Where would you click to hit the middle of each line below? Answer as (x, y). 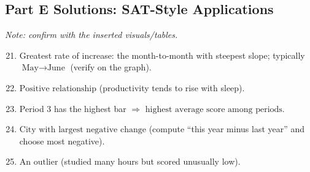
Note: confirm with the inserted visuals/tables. (91, 35)
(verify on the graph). (111, 67)
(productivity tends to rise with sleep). (172, 87)
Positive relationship (58, 88)
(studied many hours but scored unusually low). (151, 161)
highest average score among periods (214, 109)
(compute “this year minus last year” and (227, 129)
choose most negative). (62, 140)
